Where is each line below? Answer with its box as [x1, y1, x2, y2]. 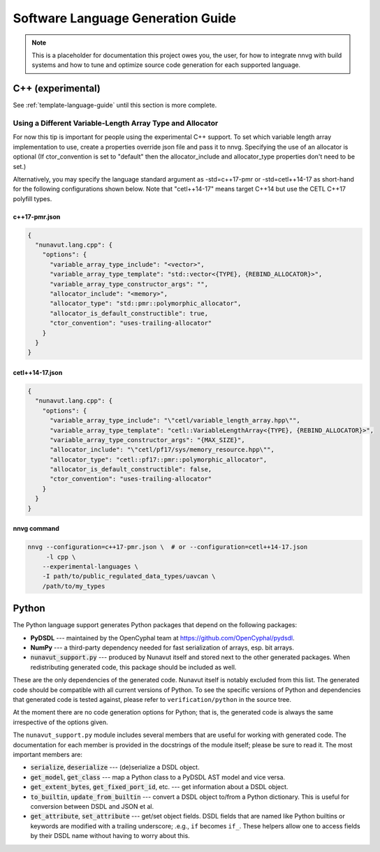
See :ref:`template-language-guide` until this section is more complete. [13, 101, 217, 110]
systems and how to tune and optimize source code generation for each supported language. [31, 61, 300, 69]
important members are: [13, 750, 83, 758]
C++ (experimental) [13, 82, 101, 94]
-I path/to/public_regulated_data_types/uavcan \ [42, 573, 216, 580]
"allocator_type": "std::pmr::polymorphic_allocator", [50, 300, 242, 307]
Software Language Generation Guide [13, 10, 237, 26]
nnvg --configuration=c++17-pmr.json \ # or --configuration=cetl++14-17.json [27, 543, 308, 551]
